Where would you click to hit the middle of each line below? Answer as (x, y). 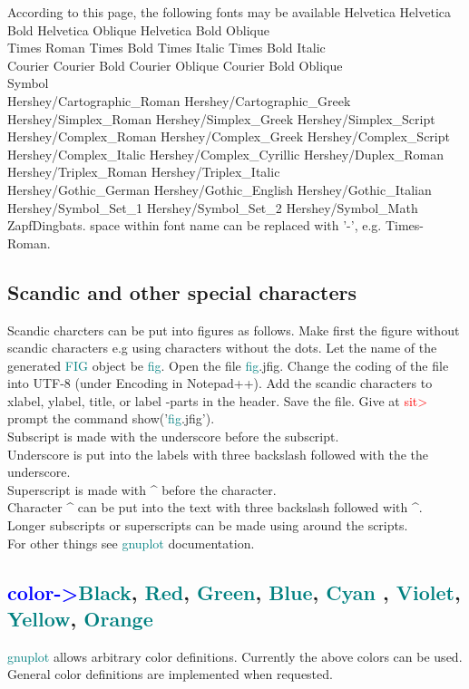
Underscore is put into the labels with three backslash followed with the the (218, 454)
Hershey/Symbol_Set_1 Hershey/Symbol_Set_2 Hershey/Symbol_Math (213, 207)
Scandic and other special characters (182, 291)
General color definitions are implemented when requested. (170, 674)
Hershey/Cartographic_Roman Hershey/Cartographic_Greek (179, 100)
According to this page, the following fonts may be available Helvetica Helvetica (229, 12)
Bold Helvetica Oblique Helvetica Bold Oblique (138, 29)
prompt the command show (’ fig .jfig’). (111, 418)
